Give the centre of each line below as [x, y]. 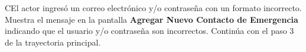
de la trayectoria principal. [53, 42]
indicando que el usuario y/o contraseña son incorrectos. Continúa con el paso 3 [149, 31]
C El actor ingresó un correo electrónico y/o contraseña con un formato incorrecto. [153, 8]
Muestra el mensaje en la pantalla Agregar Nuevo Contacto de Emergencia [152, 19]
